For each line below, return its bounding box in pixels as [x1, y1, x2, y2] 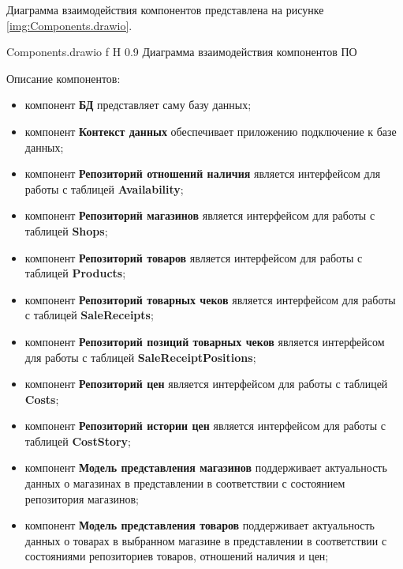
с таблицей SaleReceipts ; [24, 307, 154, 323]
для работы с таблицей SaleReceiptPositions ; [24, 349, 256, 365]
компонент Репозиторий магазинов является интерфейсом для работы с [24, 207, 375, 224]
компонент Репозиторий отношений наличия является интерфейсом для [24, 165, 381, 182]
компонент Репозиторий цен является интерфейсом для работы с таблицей [24, 375, 388, 392]
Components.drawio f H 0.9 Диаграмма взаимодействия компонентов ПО [6, 43, 357, 60]
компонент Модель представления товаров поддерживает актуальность [24, 517, 375, 533]
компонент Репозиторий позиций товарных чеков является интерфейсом [24, 333, 385, 349]
